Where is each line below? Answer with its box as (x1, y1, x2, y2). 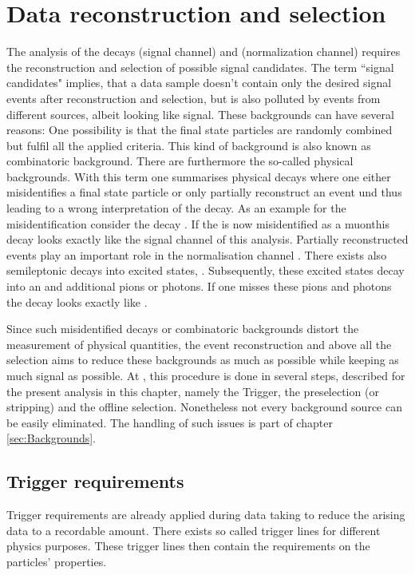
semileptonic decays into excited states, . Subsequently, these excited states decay (6, 262, 405, 279)
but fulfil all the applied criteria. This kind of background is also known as (6, 137, 371, 153)
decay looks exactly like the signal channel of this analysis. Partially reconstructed (6, 231, 409, 248)
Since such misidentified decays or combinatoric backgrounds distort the (6, 320, 359, 337)
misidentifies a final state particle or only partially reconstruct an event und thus (6, 184, 402, 200)
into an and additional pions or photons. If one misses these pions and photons (6, 278, 392, 295)
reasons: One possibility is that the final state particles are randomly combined (6, 121, 393, 138)
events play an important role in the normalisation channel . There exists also (6, 246, 387, 263)
